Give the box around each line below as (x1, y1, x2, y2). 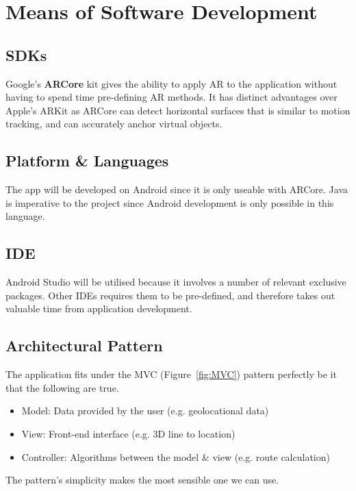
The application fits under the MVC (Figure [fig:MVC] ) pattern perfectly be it (5, 367, 337, 381)
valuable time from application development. (5, 301, 192, 316)
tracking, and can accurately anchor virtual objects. (5, 116, 222, 131)
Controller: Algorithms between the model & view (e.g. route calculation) (21, 449, 330, 464)
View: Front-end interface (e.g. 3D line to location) (21, 426, 236, 440)
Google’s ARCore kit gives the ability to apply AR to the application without (5, 76, 338, 90)
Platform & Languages (5, 150, 169, 171)
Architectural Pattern (5, 335, 163, 356)
